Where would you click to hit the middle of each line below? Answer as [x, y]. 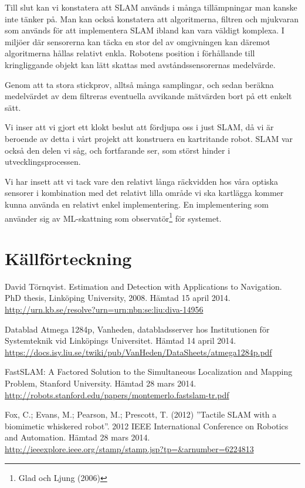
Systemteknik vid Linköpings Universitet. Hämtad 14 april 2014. [121, 340]
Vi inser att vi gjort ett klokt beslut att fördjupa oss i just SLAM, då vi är [139, 127]
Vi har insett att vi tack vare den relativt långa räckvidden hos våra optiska [141, 181]
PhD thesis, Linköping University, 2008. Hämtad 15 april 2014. [118, 298]
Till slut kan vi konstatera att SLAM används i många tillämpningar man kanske [151, 7]
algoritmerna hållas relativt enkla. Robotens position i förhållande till [130, 53]
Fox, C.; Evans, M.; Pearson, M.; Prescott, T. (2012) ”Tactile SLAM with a [141, 414]
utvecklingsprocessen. [43, 162]
